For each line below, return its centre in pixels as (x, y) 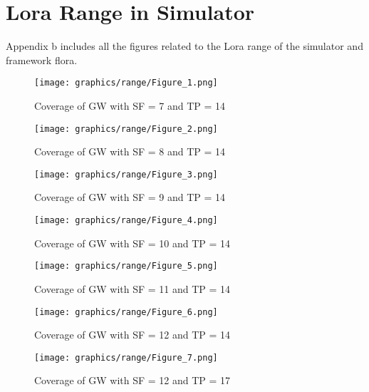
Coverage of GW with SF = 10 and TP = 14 (132, 243)
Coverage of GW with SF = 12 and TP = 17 (132, 380)
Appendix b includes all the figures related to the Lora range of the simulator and (184, 46)
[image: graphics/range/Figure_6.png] (126, 312)
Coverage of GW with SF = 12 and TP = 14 (132, 335)
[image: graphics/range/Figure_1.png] (126, 83)
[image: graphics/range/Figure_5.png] (126, 266)
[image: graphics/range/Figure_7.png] (126, 357)
